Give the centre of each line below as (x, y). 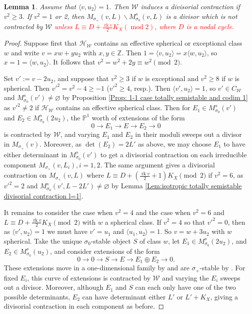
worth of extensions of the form (138, 117)
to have (235, 143)
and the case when (163, 212)
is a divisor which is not (202, 16)
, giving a (224, 296)
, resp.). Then (150, 88)
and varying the (185, 277)
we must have (67, 231)
